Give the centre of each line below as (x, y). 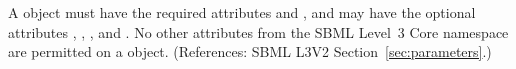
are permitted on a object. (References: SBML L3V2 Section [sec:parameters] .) (250, 51)
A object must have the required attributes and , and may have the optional (242, 12)
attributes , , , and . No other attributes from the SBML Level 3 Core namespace (258, 31)
